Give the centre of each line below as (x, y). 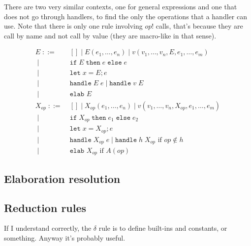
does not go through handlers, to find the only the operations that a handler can (125, 16)
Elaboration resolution (62, 178)
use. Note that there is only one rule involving (73, 26)
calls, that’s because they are (199, 26)
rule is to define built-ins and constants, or (163, 228)
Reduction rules (45, 207)
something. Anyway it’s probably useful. (65, 238)
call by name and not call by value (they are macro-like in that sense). (110, 35)
